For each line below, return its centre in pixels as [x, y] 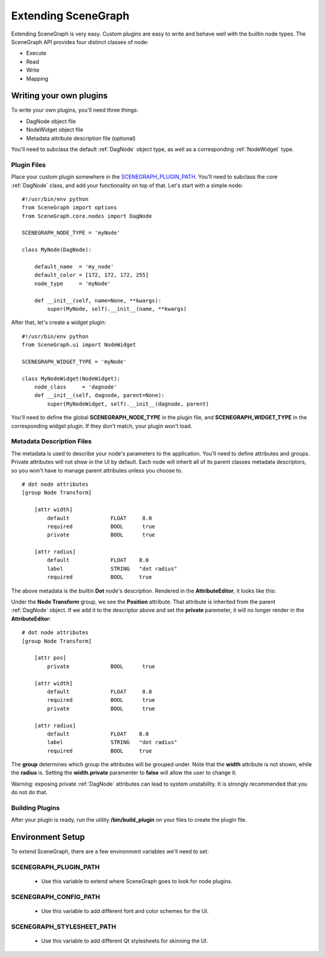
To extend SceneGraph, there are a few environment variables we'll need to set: [110, 851]
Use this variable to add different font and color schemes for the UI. [125, 911]
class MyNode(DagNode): [57, 250]
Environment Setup [48, 837]
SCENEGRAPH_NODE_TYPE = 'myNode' [71, 233]
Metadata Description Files [51, 442]
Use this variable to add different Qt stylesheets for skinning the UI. [125, 941]
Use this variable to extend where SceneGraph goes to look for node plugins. [137, 882]
